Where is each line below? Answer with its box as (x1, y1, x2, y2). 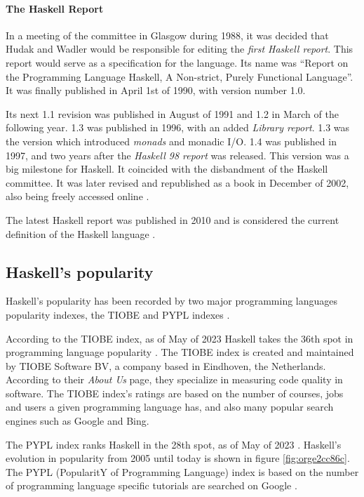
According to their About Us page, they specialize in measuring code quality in (6, 372, 343, 387)
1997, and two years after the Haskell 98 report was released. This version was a (6, 147, 349, 162)
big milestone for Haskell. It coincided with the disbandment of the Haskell (6, 161, 328, 176)
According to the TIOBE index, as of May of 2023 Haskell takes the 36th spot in (6, 331, 353, 345)
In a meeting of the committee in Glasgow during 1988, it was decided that (6, 27, 329, 42)
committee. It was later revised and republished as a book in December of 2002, (6, 175, 349, 190)
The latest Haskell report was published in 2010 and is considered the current (6, 212, 339, 227)
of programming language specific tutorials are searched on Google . (6, 478, 297, 493)
